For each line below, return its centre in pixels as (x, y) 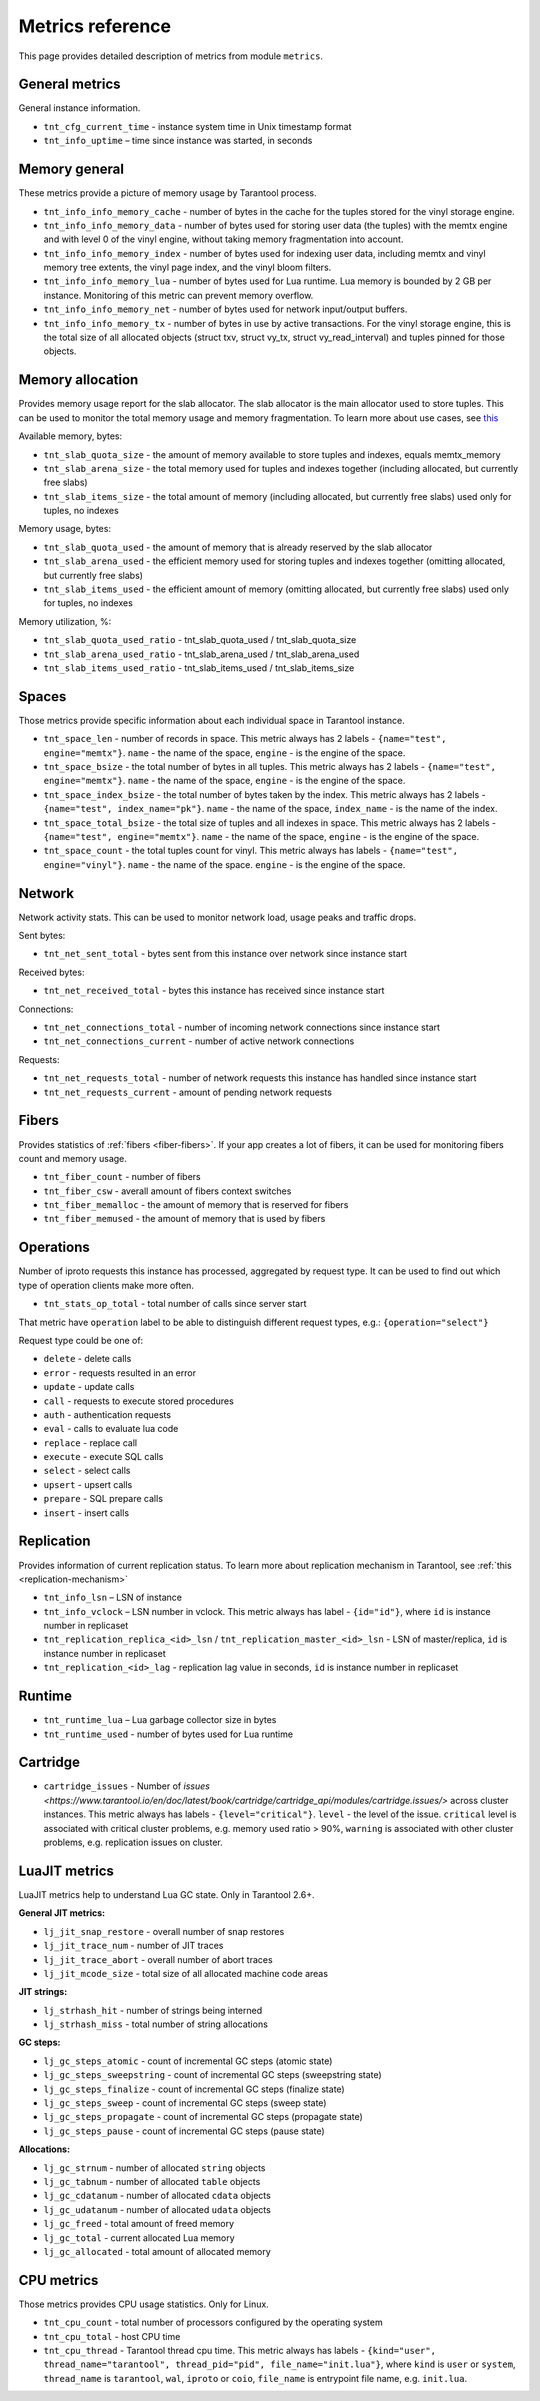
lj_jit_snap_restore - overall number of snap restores (164, 1931)
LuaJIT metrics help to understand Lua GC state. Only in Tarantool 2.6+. (166, 1894)
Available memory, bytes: (70, 436)
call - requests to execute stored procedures (138, 1401)
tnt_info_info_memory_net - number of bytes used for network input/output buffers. (225, 309)
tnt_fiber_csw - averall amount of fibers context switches (167, 1191)
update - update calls (89, 1387)
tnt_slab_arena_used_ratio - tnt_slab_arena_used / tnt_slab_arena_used (201, 654)
